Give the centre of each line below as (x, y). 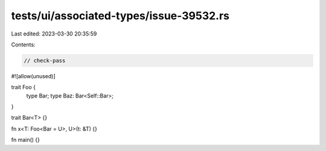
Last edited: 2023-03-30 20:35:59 (54, 34)
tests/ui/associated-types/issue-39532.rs (120, 16)
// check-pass (45, 60)
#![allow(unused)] (33, 76)
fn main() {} (26, 140)
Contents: (23, 45)
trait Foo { (24, 87)
